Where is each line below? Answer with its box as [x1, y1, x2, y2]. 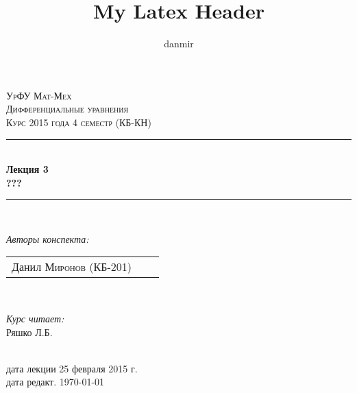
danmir [164, 36, 194, 51]
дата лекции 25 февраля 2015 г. [6, 361, 138, 375]
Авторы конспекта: [6, 231, 89, 246]
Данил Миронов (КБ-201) [12, 259, 132, 275]
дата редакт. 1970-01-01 [6, 374, 105, 389]
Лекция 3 [6, 162, 49, 176]
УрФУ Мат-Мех [6, 88, 72, 102]
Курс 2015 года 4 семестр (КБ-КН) [6, 115, 151, 129]
